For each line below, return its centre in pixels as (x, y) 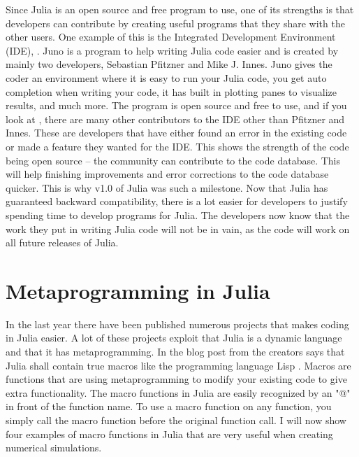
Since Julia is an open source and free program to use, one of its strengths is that (180, 9)
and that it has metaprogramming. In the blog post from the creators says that (175, 351)
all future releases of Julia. (62, 242)
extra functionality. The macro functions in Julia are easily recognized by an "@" (178, 392)
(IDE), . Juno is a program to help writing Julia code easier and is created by (172, 50)
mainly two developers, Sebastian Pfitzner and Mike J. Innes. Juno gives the (169, 64)
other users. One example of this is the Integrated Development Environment (171, 37)
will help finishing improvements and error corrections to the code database (167, 174)
